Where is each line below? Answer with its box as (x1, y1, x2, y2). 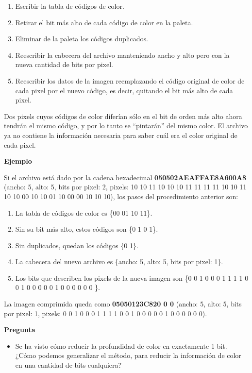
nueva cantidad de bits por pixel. (15, 59, 113, 69)
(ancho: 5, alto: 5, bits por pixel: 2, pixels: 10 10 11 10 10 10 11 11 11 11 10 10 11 (4, 182, 247, 192)
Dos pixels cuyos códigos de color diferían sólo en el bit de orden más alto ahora (4, 111, 242, 121)
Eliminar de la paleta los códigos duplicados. (15, 34, 148, 44)
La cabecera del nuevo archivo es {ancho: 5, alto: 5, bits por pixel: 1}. (15, 256, 223, 267)
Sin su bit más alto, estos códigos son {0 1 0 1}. (15, 224, 158, 234)
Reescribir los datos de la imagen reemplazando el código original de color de (15, 75, 245, 85)
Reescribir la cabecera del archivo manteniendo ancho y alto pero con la (15, 50, 230, 60)
